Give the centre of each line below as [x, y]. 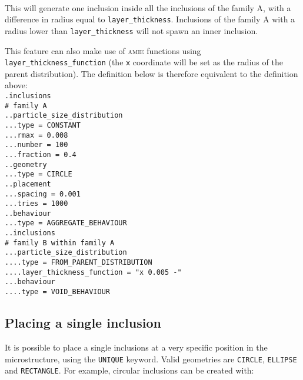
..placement [28, 184]
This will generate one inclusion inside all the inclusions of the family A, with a [148, 7]
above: [16, 85]
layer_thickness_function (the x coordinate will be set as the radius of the [144, 62]
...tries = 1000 [36, 204]
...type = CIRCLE [39, 174]
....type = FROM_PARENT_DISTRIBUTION [79, 263]
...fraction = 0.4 [41, 154]
